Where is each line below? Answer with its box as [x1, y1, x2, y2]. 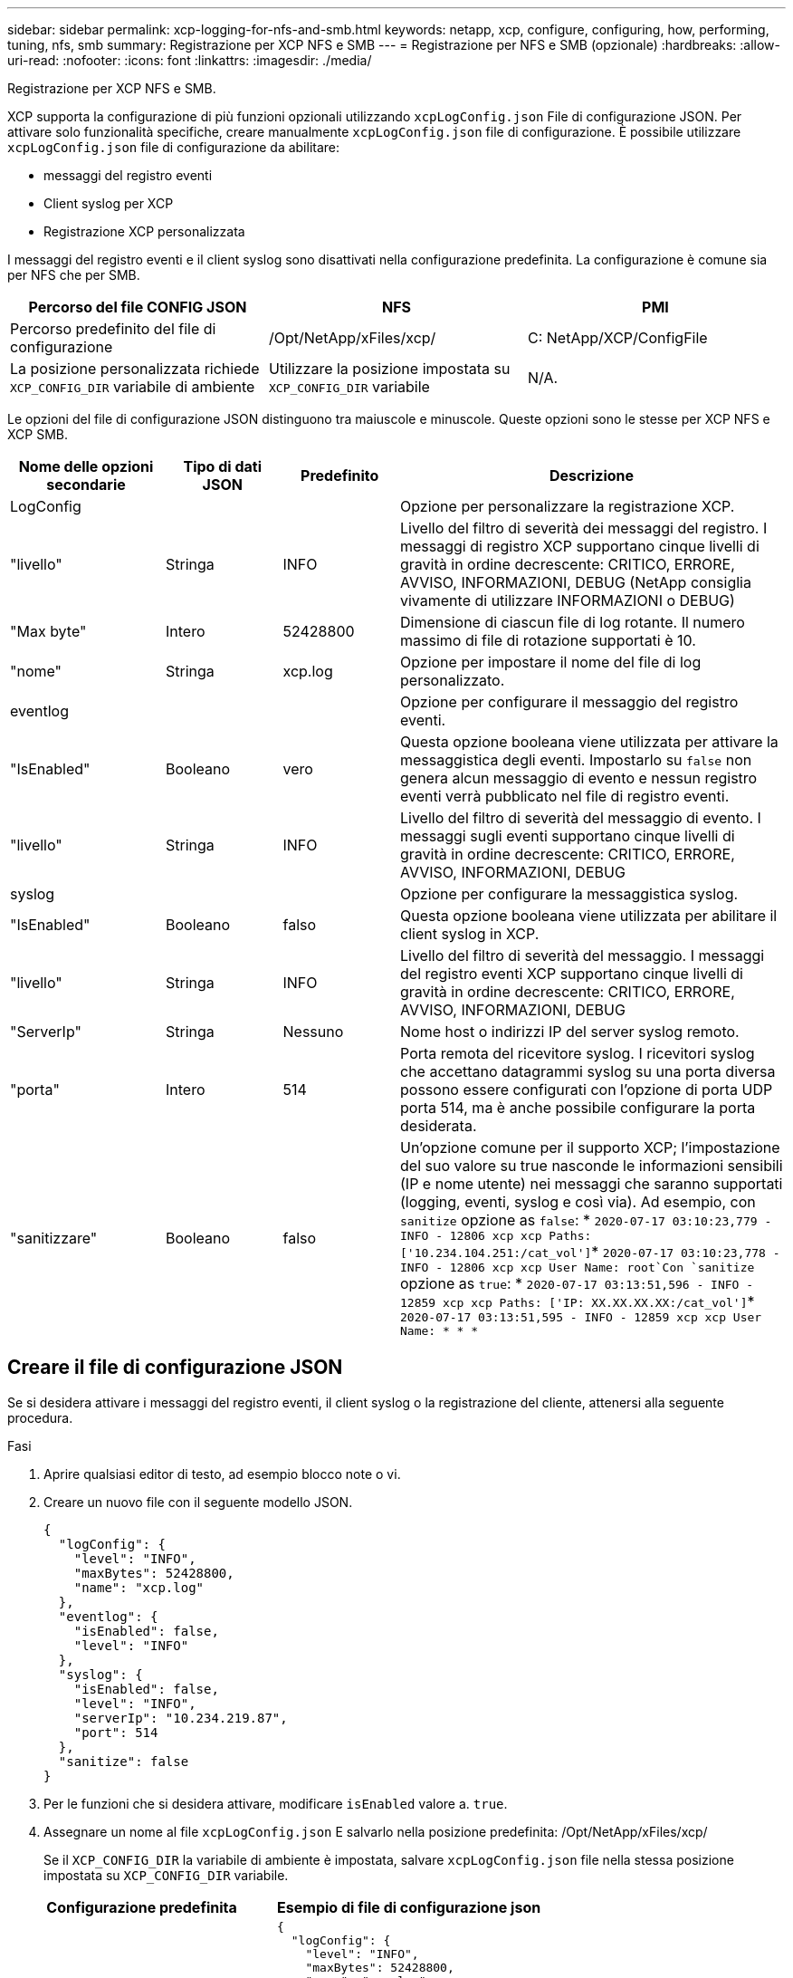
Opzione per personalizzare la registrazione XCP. [400, 497, 735, 515]
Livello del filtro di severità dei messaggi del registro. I [400, 519, 768, 537]
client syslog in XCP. [400, 925, 540, 943]
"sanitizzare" [10, 1229, 98, 1247]
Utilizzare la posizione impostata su [268, 360, 511, 378]
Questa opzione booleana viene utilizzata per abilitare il [400, 907, 778, 925]
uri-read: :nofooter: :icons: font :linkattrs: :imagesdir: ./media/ [7, 53, 372, 68]
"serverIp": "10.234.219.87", [73, 1710, 288, 1725]
